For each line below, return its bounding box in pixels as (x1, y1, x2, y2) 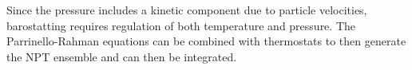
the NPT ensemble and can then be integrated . (6, 48, 237, 64)
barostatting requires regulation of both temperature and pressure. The (6, 17, 355, 33)
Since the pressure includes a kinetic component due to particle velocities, (6, 2, 367, 17)
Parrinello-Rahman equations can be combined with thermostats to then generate (6, 33, 406, 49)
